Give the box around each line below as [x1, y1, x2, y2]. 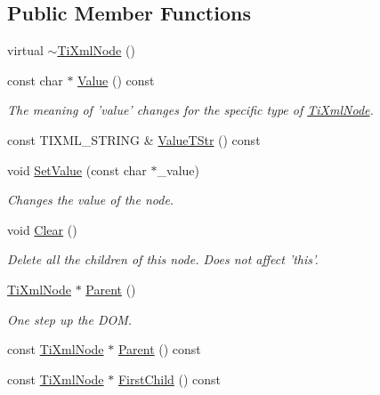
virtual [7, 41, 44, 60]
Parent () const [117, 340, 201, 359]
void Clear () [7, 220, 77, 238]
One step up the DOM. [7, 310, 133, 328]
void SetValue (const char [7, 160, 147, 179]
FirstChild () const [117, 369, 222, 388]
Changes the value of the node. [7, 190, 174, 209]
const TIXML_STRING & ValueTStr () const [7, 130, 261, 149]
